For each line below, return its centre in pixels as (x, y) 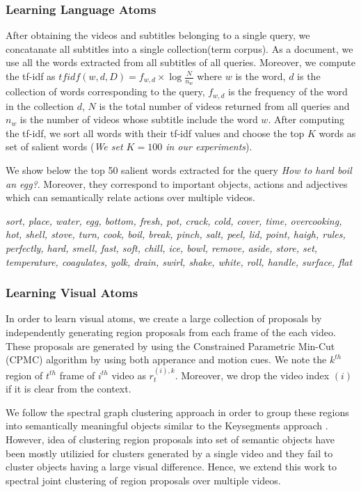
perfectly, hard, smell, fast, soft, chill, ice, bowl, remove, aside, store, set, (162, 248)
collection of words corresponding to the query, (105, 92)
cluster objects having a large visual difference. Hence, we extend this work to (171, 467)
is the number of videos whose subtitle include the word (139, 119)
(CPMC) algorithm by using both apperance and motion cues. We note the (166, 359)
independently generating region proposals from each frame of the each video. (171, 332)
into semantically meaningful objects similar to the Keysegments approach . (167, 426)
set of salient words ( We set (64, 146)
